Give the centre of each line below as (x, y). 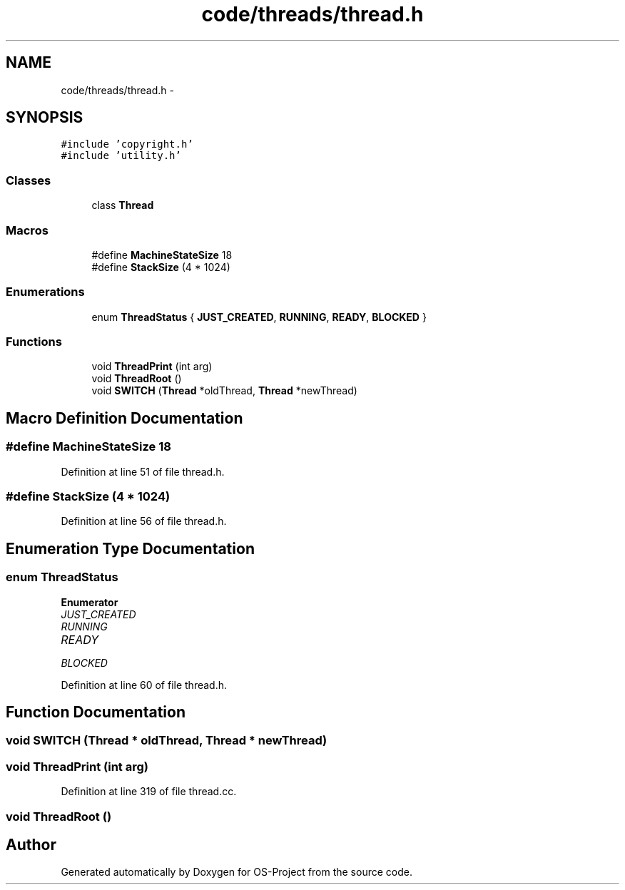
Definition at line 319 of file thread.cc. (149, 792)
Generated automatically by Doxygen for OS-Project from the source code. (237, 872)
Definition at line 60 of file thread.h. (144, 685)
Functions (34, 342)
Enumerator (90, 602)
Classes (29, 180)
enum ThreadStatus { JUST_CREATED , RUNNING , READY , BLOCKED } (259, 317)
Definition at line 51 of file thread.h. (143, 471)
